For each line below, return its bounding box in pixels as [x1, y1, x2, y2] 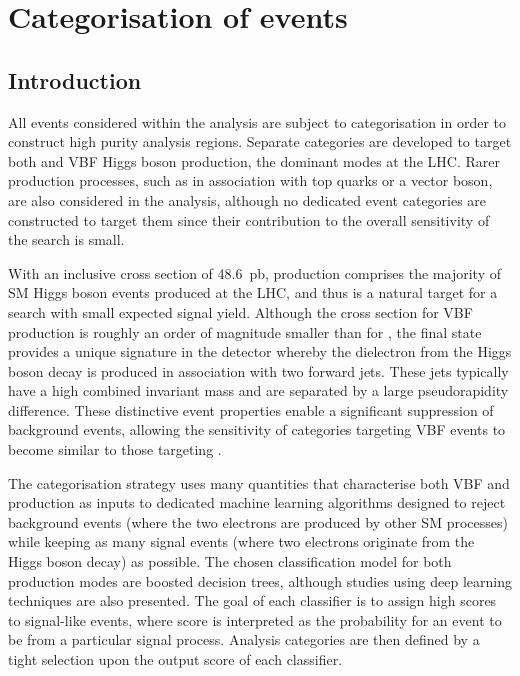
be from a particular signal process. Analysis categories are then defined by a [8, 629, 480, 650]
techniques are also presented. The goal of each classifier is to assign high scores [8, 590, 497, 611]
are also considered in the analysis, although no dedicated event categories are [8, 189, 487, 210]
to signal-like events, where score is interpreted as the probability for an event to [8, 609, 502, 630]
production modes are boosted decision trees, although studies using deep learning [8, 570, 512, 591]
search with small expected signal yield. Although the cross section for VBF [8, 301, 473, 322]
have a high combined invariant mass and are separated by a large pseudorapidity [8, 380, 509, 401]
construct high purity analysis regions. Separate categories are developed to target [8, 131, 512, 152]
